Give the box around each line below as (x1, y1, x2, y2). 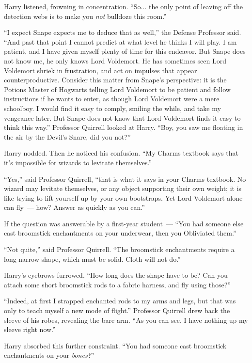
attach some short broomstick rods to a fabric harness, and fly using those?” (4, 279, 231, 289)
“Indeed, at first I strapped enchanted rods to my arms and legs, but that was (4, 296, 236, 306)
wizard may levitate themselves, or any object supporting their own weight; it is (4, 183, 242, 193)
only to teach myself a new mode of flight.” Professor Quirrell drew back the (4, 305, 230, 316)
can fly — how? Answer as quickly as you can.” (4, 202, 145, 212)
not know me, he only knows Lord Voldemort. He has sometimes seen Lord (4, 55, 226, 65)
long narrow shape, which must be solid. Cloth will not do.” (4, 253, 181, 264)
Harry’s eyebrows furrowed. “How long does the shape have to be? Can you (4, 270, 228, 280)
